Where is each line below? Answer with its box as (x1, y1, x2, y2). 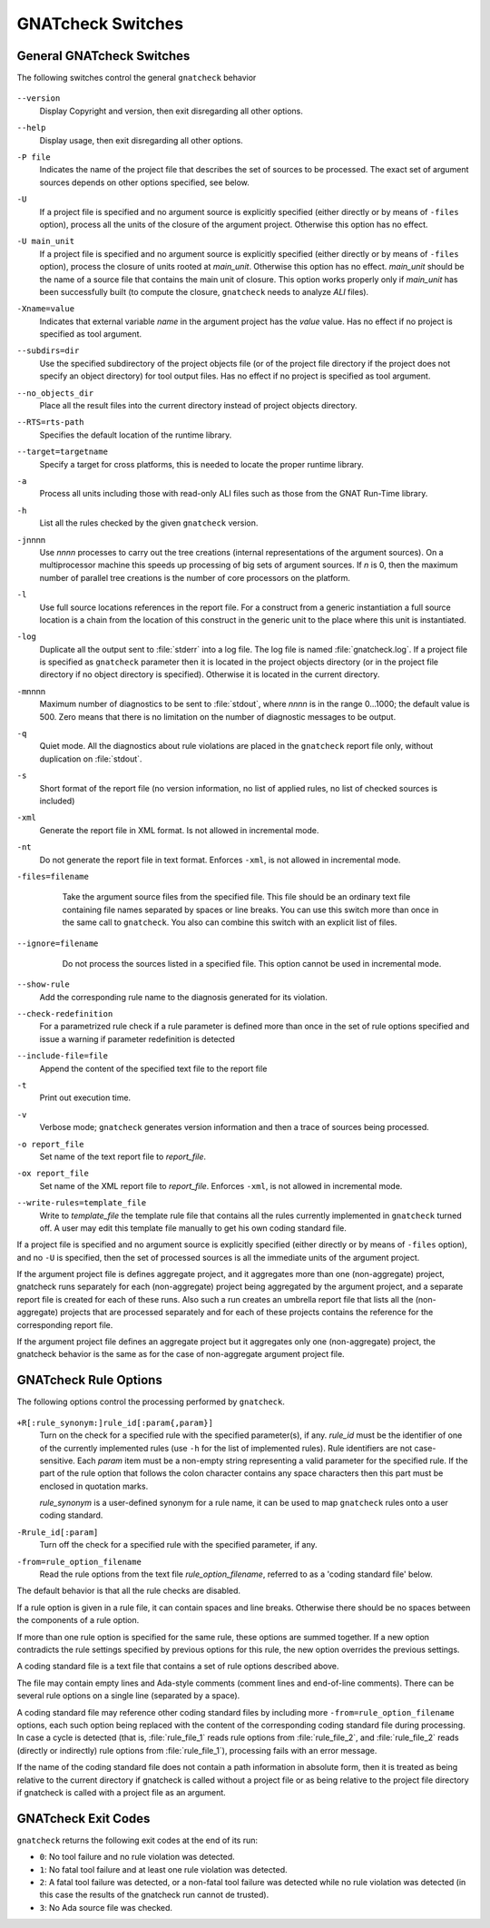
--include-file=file (16, 1051, 109, 1061)
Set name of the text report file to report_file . (39, 1151, 207, 1162)
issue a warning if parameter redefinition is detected (39, 1033, 236, 1044)
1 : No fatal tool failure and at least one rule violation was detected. (39, 1864, 288, 1874)
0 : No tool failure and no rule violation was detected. (39, 1852, 235, 1863)
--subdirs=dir (16, 346, 80, 356)
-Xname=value (16, 304, 75, 314)
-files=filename (16, 871, 90, 881)
